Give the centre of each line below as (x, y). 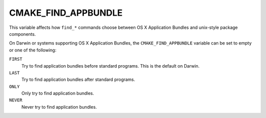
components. (23, 34)
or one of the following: (33, 50)
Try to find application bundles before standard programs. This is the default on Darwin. (110, 66)
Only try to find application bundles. (58, 94)
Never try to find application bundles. (59, 107)
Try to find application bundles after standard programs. (78, 80)
